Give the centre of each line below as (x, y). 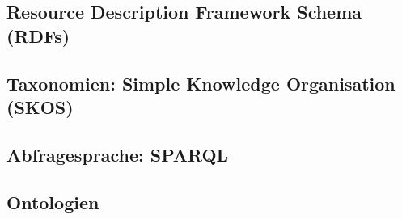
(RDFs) (38, 35)
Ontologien (53, 202)
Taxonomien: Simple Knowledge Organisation (201, 83)
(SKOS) (40, 106)
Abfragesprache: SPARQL (118, 154)
